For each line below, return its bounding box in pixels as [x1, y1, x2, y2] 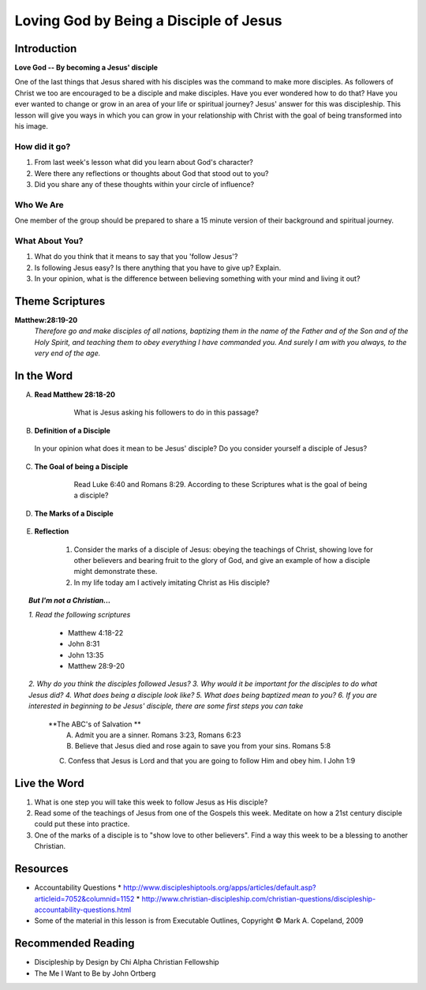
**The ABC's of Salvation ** [48, 719, 141, 729]
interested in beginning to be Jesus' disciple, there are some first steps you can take [28, 701, 304, 711]
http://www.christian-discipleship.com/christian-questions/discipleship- [141, 894, 376, 903]
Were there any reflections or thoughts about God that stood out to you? [34, 168, 269, 178]
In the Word [14, 369, 73, 382]
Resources [14, 862, 69, 876]
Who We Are [14, 199, 65, 210]
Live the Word [14, 776, 84, 789]
